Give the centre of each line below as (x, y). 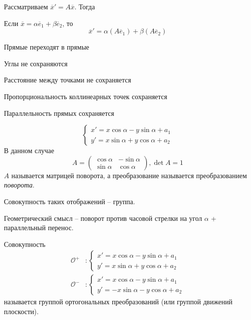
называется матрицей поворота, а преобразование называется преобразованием (129, 175)
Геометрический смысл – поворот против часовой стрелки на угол (103, 218)
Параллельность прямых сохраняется (59, 113)
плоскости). (21, 311)
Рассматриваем (26, 6)
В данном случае (29, 150)
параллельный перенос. (39, 227)
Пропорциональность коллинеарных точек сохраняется (86, 96)
